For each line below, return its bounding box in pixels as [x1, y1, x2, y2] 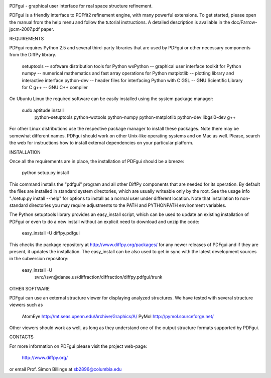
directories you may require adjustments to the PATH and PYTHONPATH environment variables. [29, 202, 227, 208]
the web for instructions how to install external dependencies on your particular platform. [9, 140, 194, 146]
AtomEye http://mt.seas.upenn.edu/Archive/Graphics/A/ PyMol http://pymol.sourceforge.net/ [22, 313, 214, 319]
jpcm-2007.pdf [9, 26, 40, 32]
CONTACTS [9, 334, 34, 340]
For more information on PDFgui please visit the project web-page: [9, 343, 148, 349]
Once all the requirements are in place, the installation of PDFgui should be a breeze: [9, 159, 184, 165]
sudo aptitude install [22, 107, 64, 113]
